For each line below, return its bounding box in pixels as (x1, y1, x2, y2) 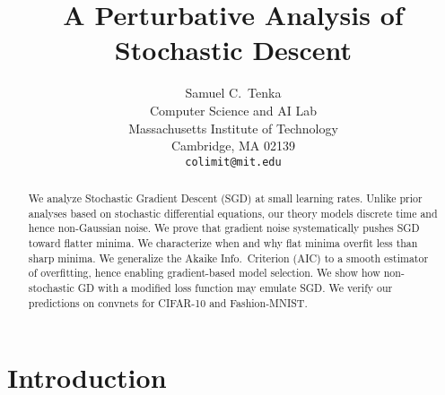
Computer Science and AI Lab (149, 100, 318, 119)
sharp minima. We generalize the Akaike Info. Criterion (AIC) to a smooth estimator (28, 250, 429, 265)
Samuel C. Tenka (185, 83, 282, 102)
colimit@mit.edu (185, 155, 282, 168)
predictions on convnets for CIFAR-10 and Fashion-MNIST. (28, 295, 308, 310)
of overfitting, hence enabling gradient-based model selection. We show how (28, 265, 380, 280)
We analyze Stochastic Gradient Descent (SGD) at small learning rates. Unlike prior (28, 191, 423, 206)
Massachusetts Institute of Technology (128, 118, 338, 137)
